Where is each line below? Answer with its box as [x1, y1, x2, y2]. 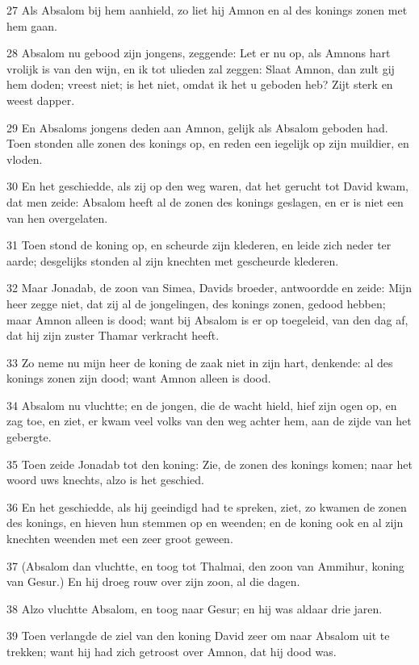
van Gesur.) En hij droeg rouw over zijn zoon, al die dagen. [6, 573, 300, 590]
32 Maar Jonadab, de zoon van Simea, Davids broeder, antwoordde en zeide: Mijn [6, 279, 412, 296]
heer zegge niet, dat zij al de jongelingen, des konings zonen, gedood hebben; [6, 295, 386, 312]
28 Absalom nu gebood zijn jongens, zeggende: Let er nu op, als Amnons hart [6, 44, 391, 61]
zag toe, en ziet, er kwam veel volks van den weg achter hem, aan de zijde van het [6, 412, 412, 429]
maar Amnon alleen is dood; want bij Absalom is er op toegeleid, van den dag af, [6, 311, 409, 328]
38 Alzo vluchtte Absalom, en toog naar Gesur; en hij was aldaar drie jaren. [6, 600, 383, 617]
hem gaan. [6, 17, 57, 34]
